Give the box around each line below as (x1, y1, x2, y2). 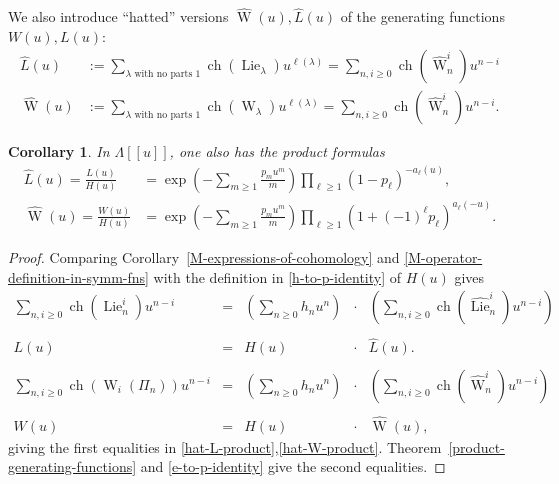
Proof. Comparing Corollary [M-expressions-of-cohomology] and (8, 247, 400, 267)
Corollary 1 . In (8, 141, 110, 162)
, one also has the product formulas (169, 141, 385, 162)
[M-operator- (404, 247, 483, 267)
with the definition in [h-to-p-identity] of (153, 266, 402, 287)
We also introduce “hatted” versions (8, 6, 229, 27)
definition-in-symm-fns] (8, 266, 149, 287)
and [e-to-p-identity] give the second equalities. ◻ (140, 456, 446, 477)
